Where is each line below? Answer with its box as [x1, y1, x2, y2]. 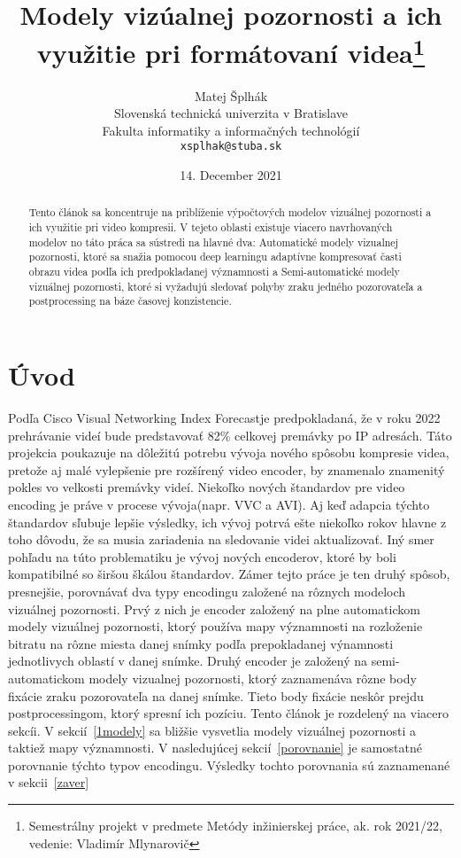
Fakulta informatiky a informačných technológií [102, 121, 360, 139]
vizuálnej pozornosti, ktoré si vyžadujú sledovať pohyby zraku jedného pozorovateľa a [28, 278, 423, 293]
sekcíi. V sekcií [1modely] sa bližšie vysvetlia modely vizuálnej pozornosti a [8, 721, 416, 739]
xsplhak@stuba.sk [180, 140, 282, 153]
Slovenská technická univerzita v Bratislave [113, 104, 349, 122]
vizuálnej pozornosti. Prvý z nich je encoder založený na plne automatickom [8, 599, 420, 618]
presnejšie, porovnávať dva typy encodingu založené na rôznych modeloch [8, 581, 406, 600]
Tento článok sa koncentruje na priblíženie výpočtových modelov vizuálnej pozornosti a [28, 205, 432, 220]
